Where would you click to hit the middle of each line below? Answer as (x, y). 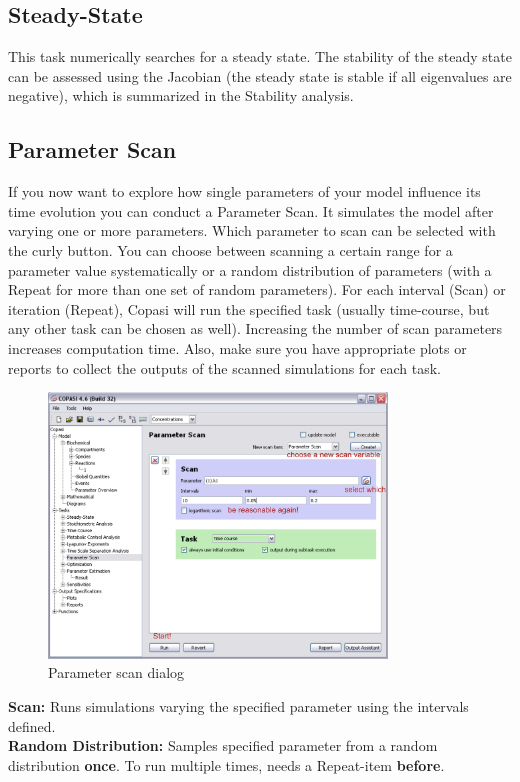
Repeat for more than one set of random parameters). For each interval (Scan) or (257, 289)
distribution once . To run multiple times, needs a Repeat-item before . (226, 764)
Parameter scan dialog (116, 672)
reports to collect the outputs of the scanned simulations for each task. (225, 367)
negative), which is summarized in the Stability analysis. (181, 95)
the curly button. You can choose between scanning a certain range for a (230, 249)
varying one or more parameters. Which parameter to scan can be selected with (252, 230)
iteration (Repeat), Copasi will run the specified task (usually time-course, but (249, 308)
